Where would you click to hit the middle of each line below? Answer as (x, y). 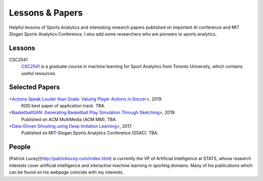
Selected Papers (35, 87)
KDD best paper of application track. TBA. (63, 105)
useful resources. (39, 73)
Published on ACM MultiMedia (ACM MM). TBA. (69, 119)
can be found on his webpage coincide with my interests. (66, 172)
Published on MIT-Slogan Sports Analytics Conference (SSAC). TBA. (90, 133)
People (20, 147)
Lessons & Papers (46, 13)
